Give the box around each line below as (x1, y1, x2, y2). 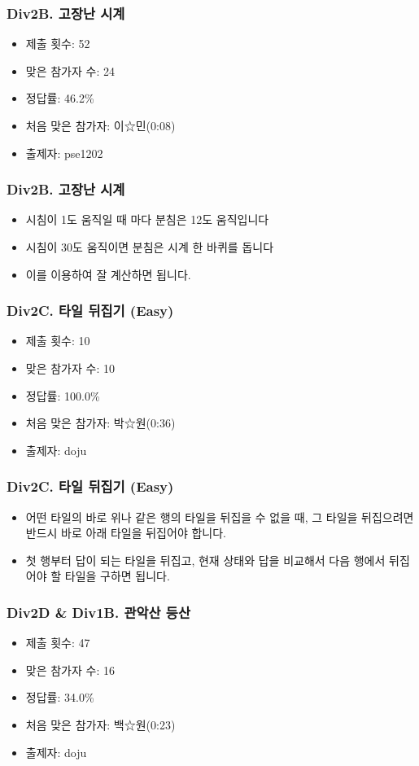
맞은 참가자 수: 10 (25, 360, 115, 376)
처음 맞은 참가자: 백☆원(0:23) (25, 716, 176, 733)
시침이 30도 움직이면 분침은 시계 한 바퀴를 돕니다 (25, 239, 274, 255)
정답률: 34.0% (25, 689, 94, 706)
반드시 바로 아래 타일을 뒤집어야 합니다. (25, 524, 226, 541)
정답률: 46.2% (25, 90, 94, 107)
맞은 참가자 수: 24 (25, 62, 115, 79)
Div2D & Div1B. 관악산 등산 (7, 602, 190, 622)
